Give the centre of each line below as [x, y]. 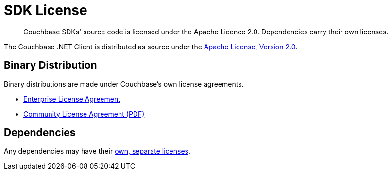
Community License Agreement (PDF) [84, 114]
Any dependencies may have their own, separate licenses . [97, 151]
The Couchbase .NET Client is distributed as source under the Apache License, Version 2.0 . [151, 47]
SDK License [46, 10]
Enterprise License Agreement [72, 99]
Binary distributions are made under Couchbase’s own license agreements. [124, 84]
